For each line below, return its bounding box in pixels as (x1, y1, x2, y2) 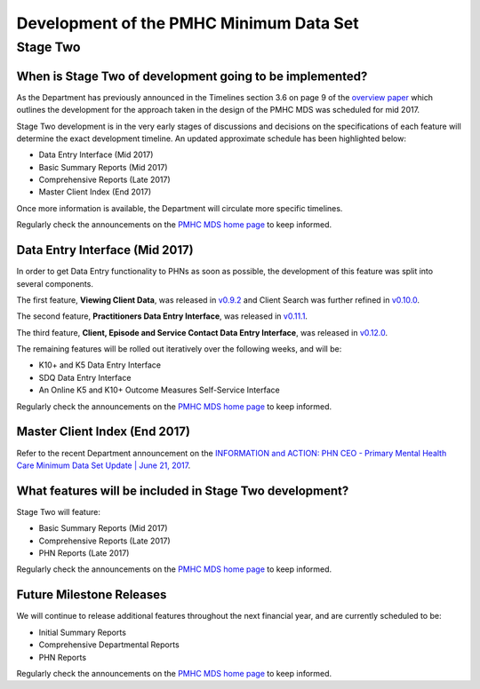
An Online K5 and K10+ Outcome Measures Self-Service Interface (38, 384, 280, 395)
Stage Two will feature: (16, 506, 101, 517)
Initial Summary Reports (38, 627, 126, 638)
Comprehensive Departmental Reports (38, 639, 180, 650)
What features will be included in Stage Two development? (16, 483, 349, 498)
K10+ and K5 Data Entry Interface (38, 360, 162, 370)
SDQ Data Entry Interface (38, 372, 132, 383)
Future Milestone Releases (16, 587, 167, 603)
